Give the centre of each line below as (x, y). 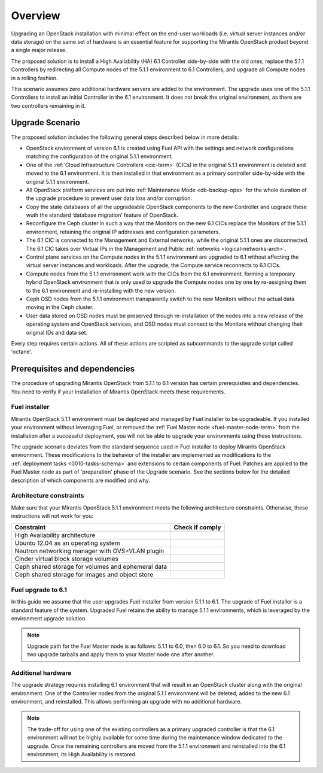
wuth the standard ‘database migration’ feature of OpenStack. (102, 215)
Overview (36, 16)
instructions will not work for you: (52, 516)
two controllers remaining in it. (48, 105)
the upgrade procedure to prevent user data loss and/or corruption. (109, 198)
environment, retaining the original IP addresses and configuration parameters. (123, 232)
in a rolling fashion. (34, 78)
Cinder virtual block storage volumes (67, 559)
